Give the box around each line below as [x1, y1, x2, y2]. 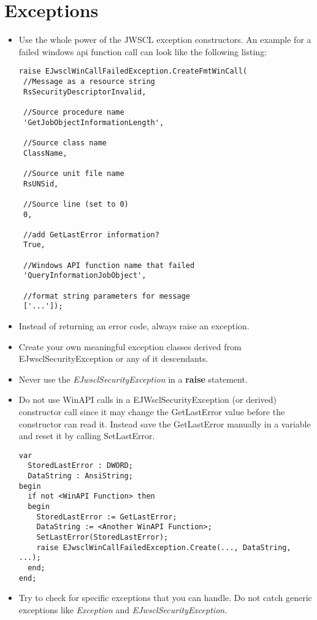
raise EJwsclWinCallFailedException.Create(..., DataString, [36, 543, 291, 552]
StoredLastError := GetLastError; [36, 512, 177, 521]
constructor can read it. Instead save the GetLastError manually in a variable [18, 417, 311, 430]
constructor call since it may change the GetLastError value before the [18, 405, 285, 418]
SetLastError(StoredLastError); [36, 533, 169, 542]
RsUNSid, [23, 179, 59, 188]
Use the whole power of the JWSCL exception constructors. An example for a [18, 33, 311, 46]
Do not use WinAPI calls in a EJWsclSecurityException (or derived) [18, 393, 277, 406]
